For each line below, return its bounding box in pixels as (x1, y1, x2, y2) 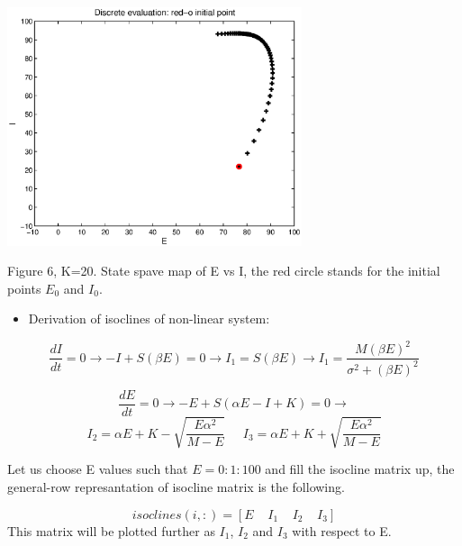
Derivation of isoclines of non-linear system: (28, 309, 270, 328)
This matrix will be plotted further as (7, 521, 215, 540)
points (7, 278, 41, 297)
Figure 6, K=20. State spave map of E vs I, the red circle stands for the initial (7, 261, 440, 280)
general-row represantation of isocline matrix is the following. (7, 478, 345, 496)
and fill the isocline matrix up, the (265, 460, 455, 478)
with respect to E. (292, 521, 392, 540)
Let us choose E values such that (7, 460, 188, 478)
